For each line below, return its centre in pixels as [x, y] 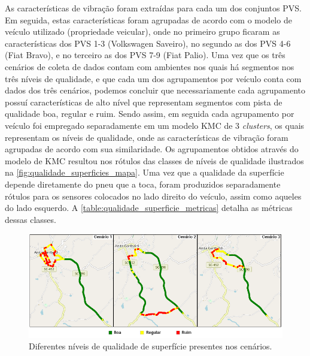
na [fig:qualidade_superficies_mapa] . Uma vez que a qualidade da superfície [145, 172]
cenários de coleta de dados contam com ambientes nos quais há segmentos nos [150, 66]
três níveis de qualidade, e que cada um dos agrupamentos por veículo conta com [153, 78]
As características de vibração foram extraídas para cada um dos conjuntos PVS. [153, 8]
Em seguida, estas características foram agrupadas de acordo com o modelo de [148, 19]
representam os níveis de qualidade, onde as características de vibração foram [147, 137]
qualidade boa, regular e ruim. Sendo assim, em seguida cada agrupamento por [150, 114]
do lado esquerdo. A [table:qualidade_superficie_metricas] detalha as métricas [149, 208]
